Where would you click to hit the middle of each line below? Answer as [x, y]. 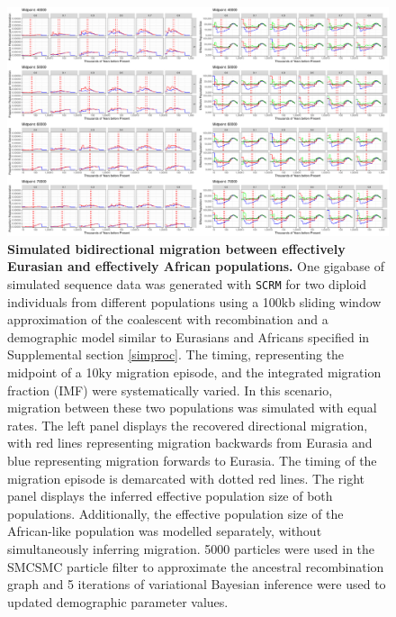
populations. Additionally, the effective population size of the [175, 513]
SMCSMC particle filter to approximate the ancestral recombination [196, 566]
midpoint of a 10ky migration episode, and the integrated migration [194, 372]
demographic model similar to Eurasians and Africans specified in [189, 336]
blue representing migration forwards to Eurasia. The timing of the [192, 461]
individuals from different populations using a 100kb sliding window [194, 301]
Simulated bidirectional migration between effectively [176, 248]
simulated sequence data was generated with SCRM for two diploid [187, 284]
